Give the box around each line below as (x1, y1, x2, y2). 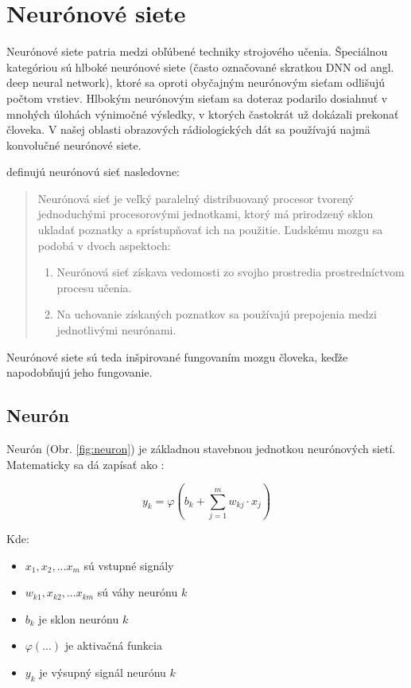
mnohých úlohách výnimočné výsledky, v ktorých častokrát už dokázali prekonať (6, 105, 399, 122)
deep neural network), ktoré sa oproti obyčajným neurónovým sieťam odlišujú (6, 74, 386, 91)
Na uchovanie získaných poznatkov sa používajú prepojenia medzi (56, 306, 377, 322)
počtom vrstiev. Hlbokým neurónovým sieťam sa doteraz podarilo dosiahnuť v (6, 89, 388, 106)
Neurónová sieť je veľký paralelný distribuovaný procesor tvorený (37, 190, 354, 206)
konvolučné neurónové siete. (6, 136, 142, 153)
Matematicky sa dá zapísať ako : (6, 455, 165, 472)
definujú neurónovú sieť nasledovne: (6, 163, 180, 180)
